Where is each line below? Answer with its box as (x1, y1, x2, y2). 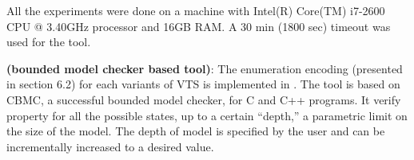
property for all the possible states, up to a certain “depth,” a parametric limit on (6, 107, 408, 123)
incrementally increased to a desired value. (6, 138, 214, 154)
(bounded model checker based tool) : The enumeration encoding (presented (6, 60, 403, 76)
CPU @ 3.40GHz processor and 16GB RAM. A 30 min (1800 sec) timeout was (6, 18, 391, 34)
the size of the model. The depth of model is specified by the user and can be (6, 123, 385, 139)
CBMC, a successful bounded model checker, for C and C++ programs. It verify (6, 91, 401, 107)
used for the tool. (6, 33, 91, 50)
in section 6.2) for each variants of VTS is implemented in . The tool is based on (6, 76, 400, 92)
